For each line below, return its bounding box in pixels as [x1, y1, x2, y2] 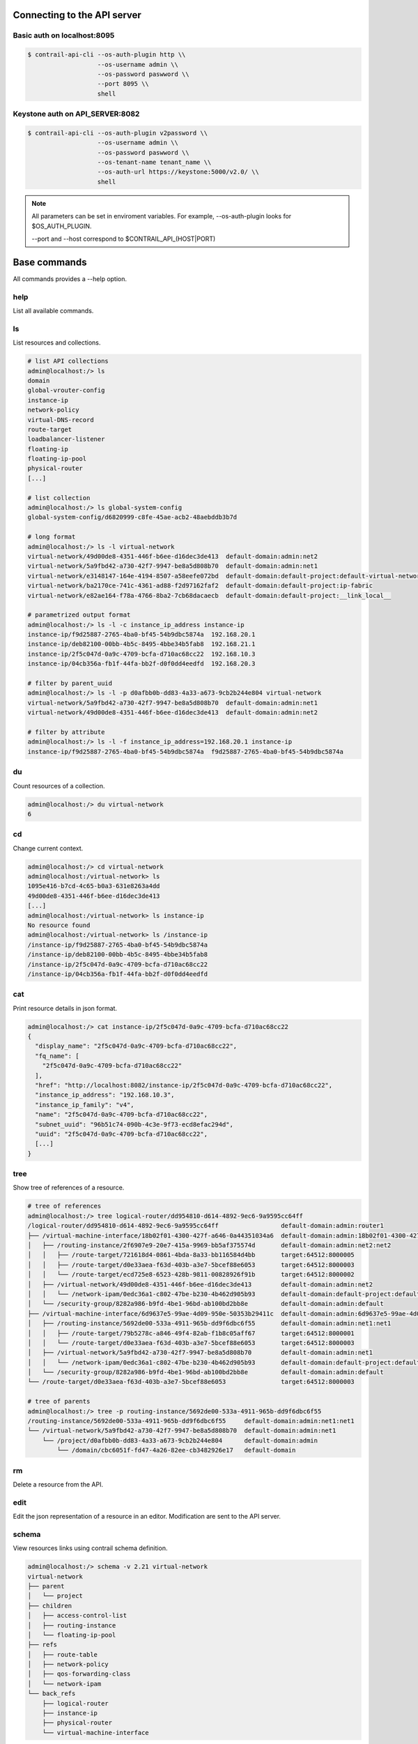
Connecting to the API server [13, 9, 142, 21]
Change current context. [13, 844, 84, 852]
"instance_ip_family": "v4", [35, 1101, 135, 1108]
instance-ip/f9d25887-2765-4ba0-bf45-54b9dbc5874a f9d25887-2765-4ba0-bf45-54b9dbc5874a [27, 747, 344, 756]
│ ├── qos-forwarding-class [27, 1670, 131, 1678]
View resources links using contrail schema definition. [13, 1544, 168, 1552]
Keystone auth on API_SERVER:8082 [13, 109, 140, 119]
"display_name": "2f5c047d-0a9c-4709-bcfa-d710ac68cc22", [35, 1042, 238, 1050]
